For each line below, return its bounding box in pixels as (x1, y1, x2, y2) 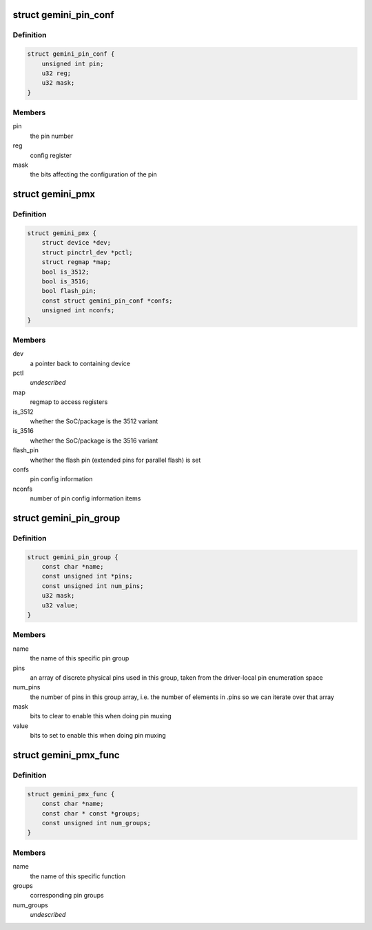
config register (30, 151, 72, 159)
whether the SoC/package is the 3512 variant (30, 417, 158, 425)
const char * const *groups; (41, 809, 141, 817)
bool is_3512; (41, 267, 90, 276)
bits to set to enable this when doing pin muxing (30, 731, 167, 740)
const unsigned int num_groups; (41, 819, 152, 827)
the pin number (30, 132, 74, 140)
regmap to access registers (30, 398, 108, 406)
